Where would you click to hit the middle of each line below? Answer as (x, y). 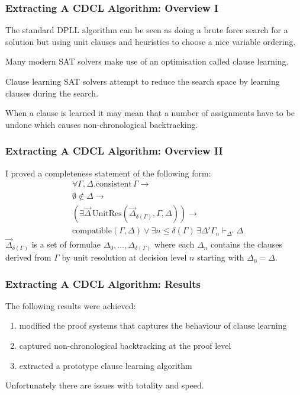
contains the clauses (246, 244)
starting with (221, 257)
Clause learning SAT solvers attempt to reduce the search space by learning (143, 81)
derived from (28, 257)
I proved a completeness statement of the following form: (108, 173)
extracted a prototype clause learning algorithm (106, 365)
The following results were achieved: (71, 305)
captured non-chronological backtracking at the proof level (125, 346)
